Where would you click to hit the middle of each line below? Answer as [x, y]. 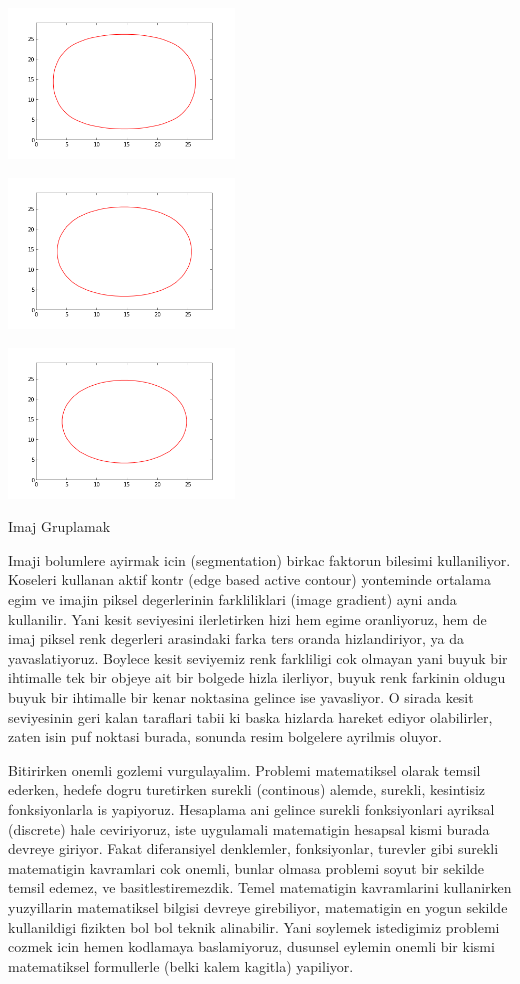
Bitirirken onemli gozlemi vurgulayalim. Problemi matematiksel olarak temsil [244, 769]
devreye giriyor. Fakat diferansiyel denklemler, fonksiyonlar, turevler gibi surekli [253, 848]
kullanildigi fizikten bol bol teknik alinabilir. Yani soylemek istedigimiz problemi [254, 926]
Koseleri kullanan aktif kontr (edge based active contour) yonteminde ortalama [249, 579]
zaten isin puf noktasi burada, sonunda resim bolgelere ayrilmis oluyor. [225, 736]
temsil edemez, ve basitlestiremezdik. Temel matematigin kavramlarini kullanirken [260, 887]
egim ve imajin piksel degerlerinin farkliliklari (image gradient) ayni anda [232, 599]
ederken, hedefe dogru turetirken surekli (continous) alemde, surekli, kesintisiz [247, 789]
